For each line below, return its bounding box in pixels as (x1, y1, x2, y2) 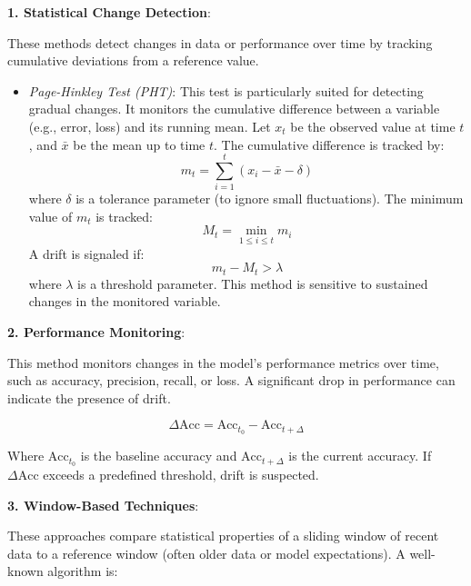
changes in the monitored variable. (28, 292, 221, 311)
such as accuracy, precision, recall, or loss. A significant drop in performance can (7, 371, 456, 390)
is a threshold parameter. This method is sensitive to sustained (77, 273, 428, 293)
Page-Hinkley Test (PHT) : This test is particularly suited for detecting (28, 81, 424, 100)
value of (28, 206, 73, 225)
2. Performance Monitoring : (7, 322, 185, 341)
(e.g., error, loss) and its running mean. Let (28, 116, 271, 135)
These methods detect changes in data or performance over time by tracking (7, 33, 433, 52)
